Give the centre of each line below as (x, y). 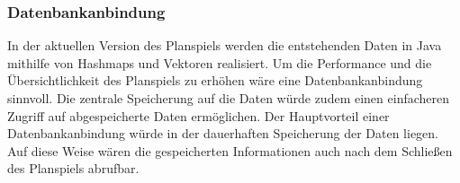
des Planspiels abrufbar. (73, 168)
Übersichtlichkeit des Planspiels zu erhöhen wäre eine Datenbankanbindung (215, 80)
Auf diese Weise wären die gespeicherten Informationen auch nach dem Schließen (230, 150)
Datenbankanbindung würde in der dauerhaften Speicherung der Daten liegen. (223, 133)
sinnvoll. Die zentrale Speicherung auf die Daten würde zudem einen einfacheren (229, 98)
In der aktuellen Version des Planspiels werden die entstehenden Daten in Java (225, 45)
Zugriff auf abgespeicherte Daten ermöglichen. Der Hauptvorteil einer (198, 115)
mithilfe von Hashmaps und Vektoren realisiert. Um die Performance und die (220, 62)
